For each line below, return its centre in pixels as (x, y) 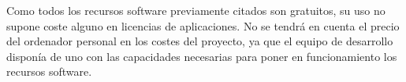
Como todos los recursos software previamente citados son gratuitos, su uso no (196, 10)
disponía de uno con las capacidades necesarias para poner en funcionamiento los (202, 56)
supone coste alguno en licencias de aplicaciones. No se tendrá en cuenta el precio (203, 25)
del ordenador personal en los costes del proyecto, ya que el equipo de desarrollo (200, 41)
